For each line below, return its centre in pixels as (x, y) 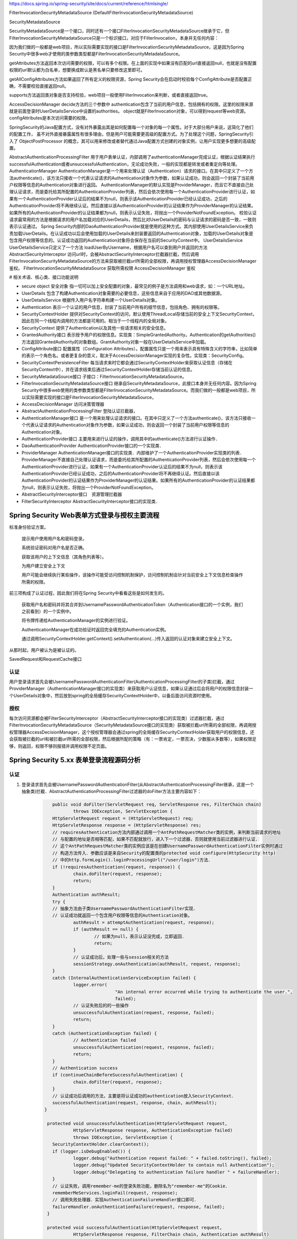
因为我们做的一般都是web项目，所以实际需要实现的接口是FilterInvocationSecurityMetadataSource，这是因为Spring (127, 47)
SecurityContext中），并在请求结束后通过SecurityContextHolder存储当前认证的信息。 (108, 370)
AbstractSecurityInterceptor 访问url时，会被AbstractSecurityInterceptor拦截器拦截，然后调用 (104, 254)
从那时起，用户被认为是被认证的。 (44, 650)
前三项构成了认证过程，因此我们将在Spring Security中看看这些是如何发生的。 (88, 593)
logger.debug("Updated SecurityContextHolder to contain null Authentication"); (174, 1165)
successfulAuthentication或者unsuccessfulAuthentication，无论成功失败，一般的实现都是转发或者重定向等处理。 (124, 164)
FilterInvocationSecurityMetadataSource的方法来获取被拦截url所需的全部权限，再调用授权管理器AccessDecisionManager (133, 261)
